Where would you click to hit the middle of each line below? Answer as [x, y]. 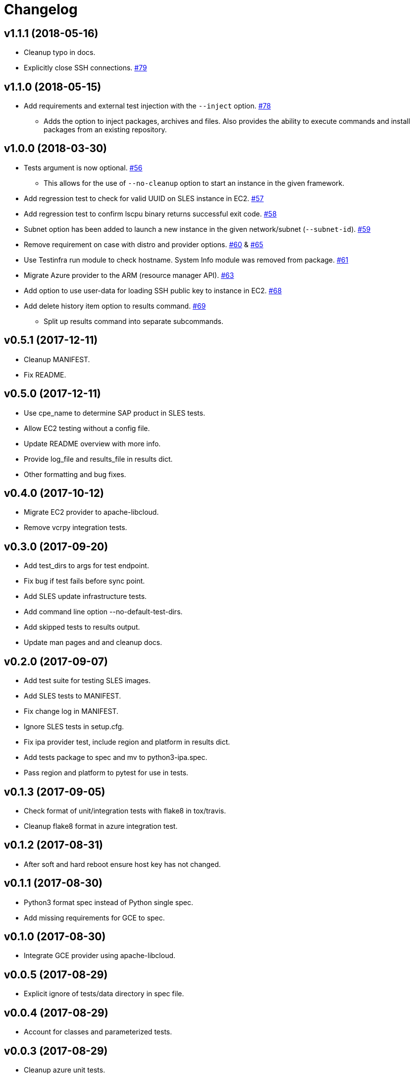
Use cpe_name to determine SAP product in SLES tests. [115, 413]
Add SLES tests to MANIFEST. [73, 696]
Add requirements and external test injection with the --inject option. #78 [147, 106]
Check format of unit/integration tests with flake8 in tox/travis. [125, 810]
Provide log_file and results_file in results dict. [98, 459]
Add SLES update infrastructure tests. [85, 596]
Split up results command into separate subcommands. [133, 321]
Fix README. [45, 375]
